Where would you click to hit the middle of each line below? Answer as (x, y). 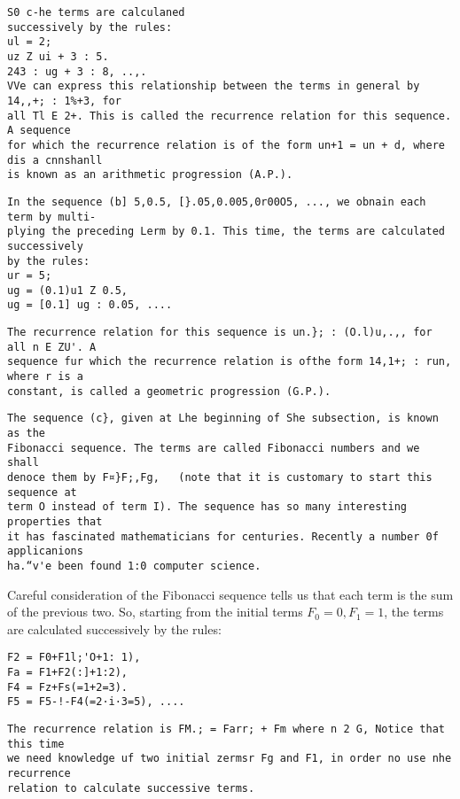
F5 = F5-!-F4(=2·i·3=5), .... (96, 702)
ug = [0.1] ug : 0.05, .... (90, 305)
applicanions (45, 551)
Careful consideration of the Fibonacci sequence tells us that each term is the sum (230, 594)
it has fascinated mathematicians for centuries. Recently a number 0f (223, 536)
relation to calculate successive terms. (131, 788)
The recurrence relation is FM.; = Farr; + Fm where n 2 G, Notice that (226, 729)
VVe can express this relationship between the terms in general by (214, 86)
